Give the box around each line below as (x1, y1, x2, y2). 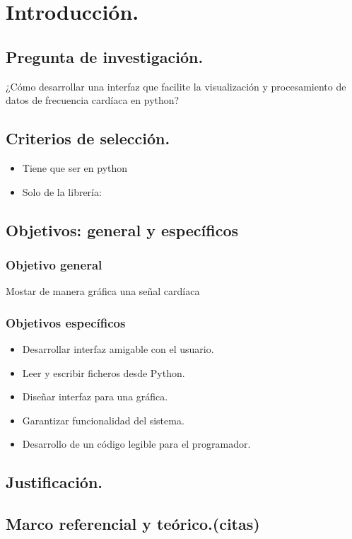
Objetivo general (6, 255, 102, 273)
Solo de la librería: (22, 184, 102, 199)
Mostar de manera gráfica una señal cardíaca (6, 284, 200, 299)
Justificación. (6, 471, 103, 493)
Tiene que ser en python (22, 160, 128, 175)
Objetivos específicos (6, 313, 126, 331)
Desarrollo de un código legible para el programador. (22, 436, 251, 451)
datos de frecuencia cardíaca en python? (6, 93, 180, 108)
